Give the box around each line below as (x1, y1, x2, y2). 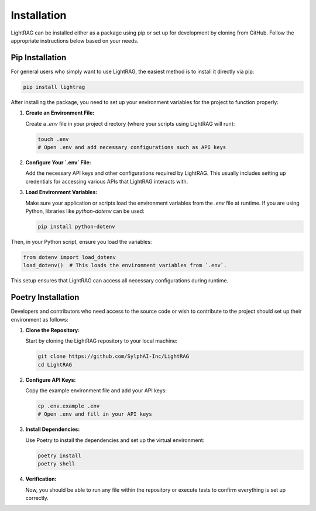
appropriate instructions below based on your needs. (11, 37, 139, 44)
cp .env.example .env (37, 403, 100, 409)
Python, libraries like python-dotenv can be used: (25, 208, 145, 215)
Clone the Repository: (25, 326, 80, 333)
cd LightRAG (37, 361, 73, 368)
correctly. (25, 494, 49, 501)
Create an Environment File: (25, 109, 95, 116)
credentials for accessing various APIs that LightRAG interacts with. (25, 178, 188, 185)
